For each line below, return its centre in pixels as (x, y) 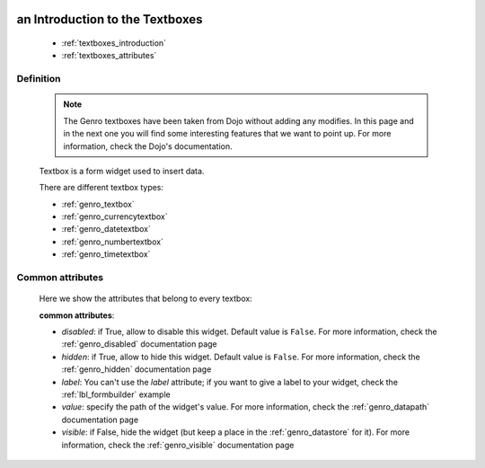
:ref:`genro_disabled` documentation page (139, 344)
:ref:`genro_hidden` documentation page (137, 369)
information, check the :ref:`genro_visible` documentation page (178, 445)
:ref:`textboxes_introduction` (114, 43)
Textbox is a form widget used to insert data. (122, 171)
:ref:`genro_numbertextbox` (112, 242)
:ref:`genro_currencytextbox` (115, 216)
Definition (39, 79)
